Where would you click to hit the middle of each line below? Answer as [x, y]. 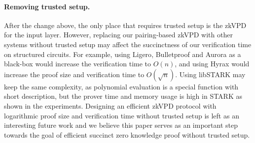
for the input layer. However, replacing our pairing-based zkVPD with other [118, 35]
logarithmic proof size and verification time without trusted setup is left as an [122, 115]
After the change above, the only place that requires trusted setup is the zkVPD [125, 25]
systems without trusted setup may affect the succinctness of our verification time [128, 44]
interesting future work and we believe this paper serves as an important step [121, 125]
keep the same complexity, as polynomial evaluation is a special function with [121, 86]
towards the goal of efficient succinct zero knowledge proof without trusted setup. [127, 134]
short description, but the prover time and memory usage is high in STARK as [123, 96]
